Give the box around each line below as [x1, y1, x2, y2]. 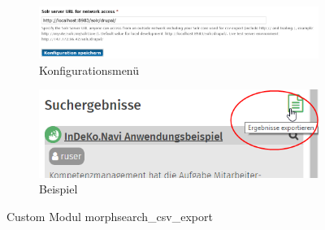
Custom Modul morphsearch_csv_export [6, 207, 213, 224]
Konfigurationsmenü [39, 61, 140, 78]
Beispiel [39, 180, 78, 197]
